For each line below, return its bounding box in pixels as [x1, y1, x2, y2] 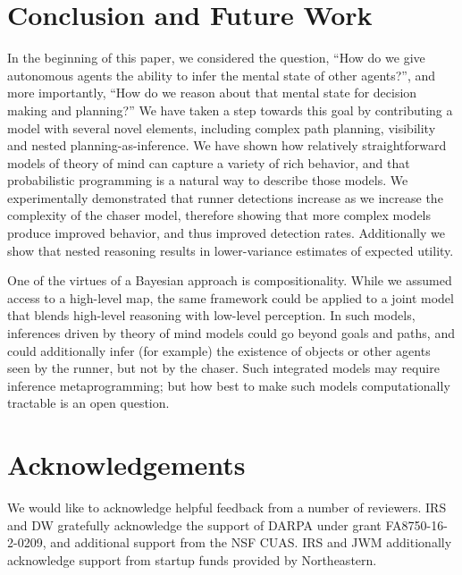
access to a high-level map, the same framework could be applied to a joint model [7, 288, 454, 307]
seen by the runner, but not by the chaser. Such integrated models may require [7, 359, 440, 377]
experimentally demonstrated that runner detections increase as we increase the [7, 188, 443, 207]
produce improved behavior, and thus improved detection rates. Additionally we [7, 224, 445, 242]
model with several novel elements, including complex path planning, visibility [7, 118, 436, 137]
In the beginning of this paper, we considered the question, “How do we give [7, 48, 425, 67]
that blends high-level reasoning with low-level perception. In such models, [7, 306, 416, 325]
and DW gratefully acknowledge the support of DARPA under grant [7, 515, 382, 534]
